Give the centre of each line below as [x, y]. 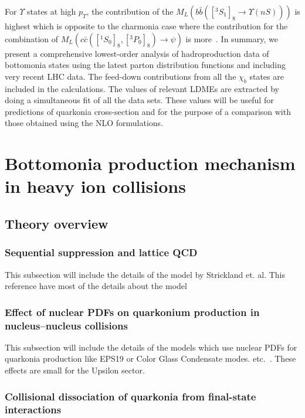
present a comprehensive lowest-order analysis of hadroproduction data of [137, 53]
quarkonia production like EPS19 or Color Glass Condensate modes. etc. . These [150, 358]
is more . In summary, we [232, 38]
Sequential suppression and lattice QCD [101, 252]
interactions [33, 409]
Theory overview [57, 223]
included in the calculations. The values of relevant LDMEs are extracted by [142, 88]
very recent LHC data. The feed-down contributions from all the [121, 76]
